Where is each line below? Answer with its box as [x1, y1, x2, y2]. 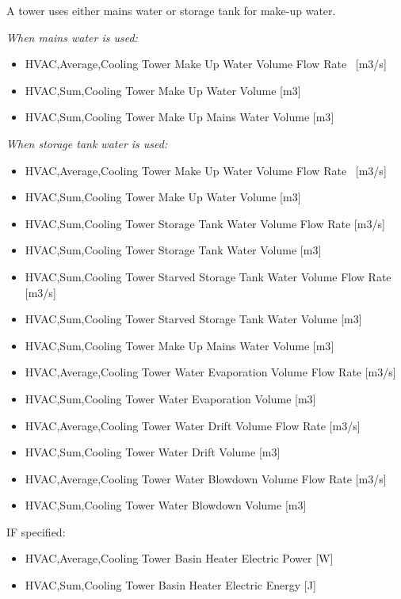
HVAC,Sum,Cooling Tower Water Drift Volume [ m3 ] [25, 444, 281, 460]
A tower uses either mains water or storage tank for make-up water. [6, 2, 336, 18]
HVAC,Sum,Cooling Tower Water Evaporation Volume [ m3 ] [25, 390, 316, 406]
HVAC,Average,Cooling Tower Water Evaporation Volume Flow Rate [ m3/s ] [25, 364, 396, 380]
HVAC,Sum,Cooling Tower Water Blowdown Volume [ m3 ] [25, 497, 307, 513]
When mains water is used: [6, 29, 138, 45]
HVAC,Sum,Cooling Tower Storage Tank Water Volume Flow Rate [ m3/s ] [25, 215, 385, 231]
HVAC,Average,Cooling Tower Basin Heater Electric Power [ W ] [25, 550, 334, 567]
